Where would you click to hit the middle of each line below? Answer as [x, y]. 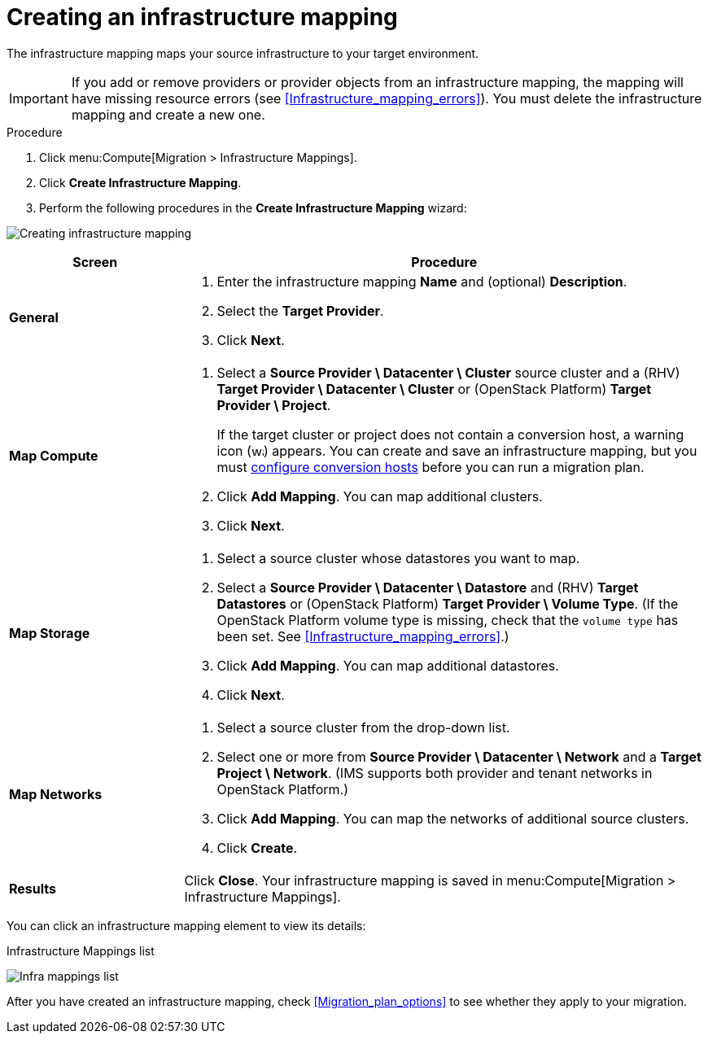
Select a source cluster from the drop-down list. [363, 727]
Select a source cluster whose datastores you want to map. [398, 558]
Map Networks [56, 794]
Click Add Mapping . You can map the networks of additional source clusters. [453, 818]
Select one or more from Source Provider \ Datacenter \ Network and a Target [459, 756]
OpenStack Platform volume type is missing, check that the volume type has [448, 620]
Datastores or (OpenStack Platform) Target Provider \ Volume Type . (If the [448, 603]
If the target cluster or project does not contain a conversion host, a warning [450, 434]
